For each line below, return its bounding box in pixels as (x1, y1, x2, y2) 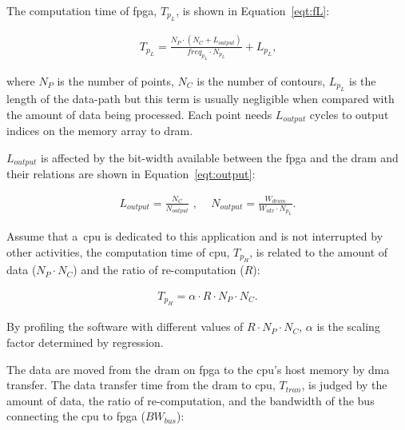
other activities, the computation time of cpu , (6, 243, 230, 260)
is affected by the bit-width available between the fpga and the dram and (41, 149, 399, 165)
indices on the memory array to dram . (6, 122, 193, 139)
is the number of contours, (197, 72, 326, 89)
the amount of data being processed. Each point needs (6, 106, 272, 122)
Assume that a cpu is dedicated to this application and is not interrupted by (6, 228, 383, 245)
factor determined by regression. (6, 334, 164, 351)
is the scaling (316, 318, 380, 335)
